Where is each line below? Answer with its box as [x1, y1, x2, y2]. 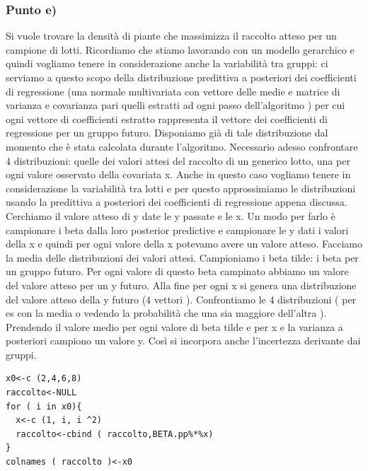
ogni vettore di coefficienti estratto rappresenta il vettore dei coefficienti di [6, 111, 328, 126]
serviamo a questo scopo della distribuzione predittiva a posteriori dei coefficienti [6, 70, 357, 84]
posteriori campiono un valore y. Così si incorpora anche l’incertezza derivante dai [6, 333, 361, 348]
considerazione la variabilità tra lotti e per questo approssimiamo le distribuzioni [6, 180, 356, 195]
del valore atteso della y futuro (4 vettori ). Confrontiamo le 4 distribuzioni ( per [6, 291, 357, 306]
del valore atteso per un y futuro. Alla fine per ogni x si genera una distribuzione [6, 277, 357, 292]
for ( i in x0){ [6, 401, 82, 412]
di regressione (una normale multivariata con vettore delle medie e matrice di [6, 83, 340, 98]
